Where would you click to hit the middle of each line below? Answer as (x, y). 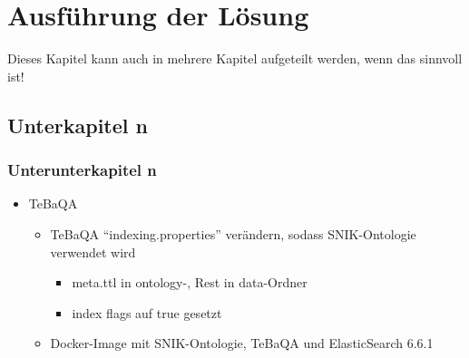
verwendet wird (93, 252)
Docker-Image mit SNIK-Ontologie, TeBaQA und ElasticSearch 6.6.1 (242, 343)
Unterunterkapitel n (82, 170)
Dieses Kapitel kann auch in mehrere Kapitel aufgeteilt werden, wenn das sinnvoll (235, 58)
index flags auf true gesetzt (147, 312)
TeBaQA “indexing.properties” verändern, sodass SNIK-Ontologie (233, 233)
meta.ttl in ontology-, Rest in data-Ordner (190, 282)
